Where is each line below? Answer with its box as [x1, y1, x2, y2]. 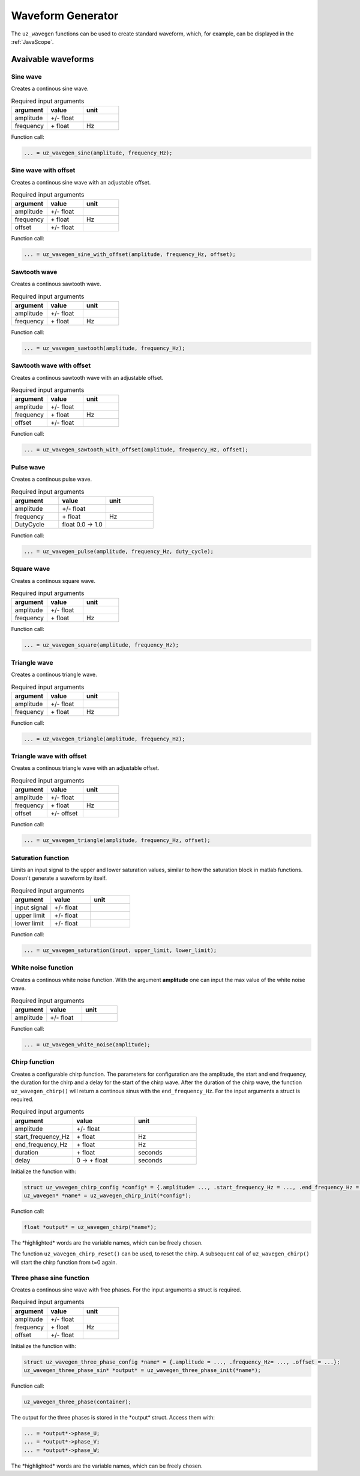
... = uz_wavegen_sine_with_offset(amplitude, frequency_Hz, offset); [23, 251, 236, 258]
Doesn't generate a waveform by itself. [11, 874, 107, 882]
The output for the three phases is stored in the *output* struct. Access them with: [11, 1414, 215, 1421]
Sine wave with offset [11, 166, 76, 174]
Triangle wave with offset [11, 752, 87, 760]
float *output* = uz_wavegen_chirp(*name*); [23, 1224, 157, 1230]
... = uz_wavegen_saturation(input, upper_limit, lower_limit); [23, 947, 217, 954]
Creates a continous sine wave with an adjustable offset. [11, 178, 151, 186]
